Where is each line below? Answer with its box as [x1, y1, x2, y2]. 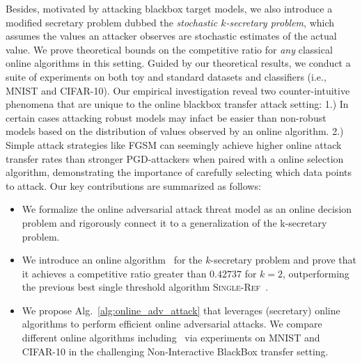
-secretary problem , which [226, 15, 335, 29]
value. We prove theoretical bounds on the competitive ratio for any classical [6, 42, 333, 56]
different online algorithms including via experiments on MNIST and [22, 330, 320, 345]
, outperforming [283, 266, 349, 280]
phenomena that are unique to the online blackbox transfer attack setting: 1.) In [6, 97, 349, 111]
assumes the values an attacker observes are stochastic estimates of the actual [6, 29, 337, 43]
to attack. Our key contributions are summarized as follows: [6, 178, 261, 193]
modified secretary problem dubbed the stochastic [6, 15, 218, 29]
